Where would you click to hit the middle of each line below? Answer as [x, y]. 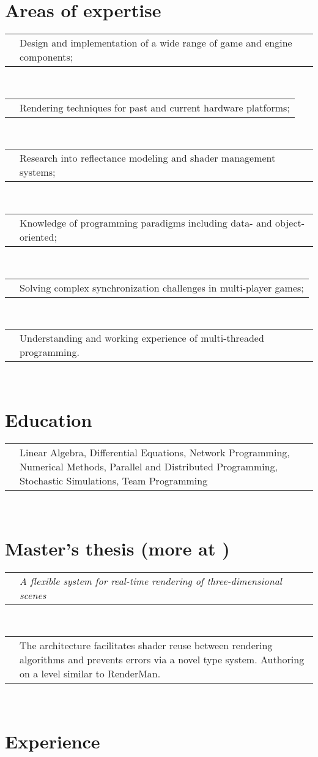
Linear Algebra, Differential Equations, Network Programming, [155, 452]
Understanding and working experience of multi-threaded [142, 338]
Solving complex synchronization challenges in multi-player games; [162, 287]
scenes [33, 595]
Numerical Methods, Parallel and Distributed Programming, [149, 466]
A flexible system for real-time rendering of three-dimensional [151, 581]
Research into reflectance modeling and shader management [148, 158]
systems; [38, 172]
